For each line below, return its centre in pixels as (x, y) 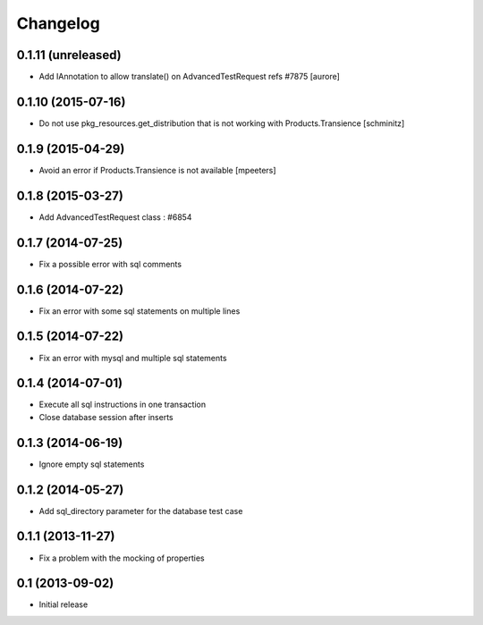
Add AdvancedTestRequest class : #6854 (115, 217)
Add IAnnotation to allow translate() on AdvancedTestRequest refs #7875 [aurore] (189, 77)
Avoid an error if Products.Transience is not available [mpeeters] (157, 170)
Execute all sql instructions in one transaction (122, 405)
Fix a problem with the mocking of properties (122, 558)
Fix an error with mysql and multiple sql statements (133, 358)
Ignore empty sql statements (92, 464)
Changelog (58, 23)
